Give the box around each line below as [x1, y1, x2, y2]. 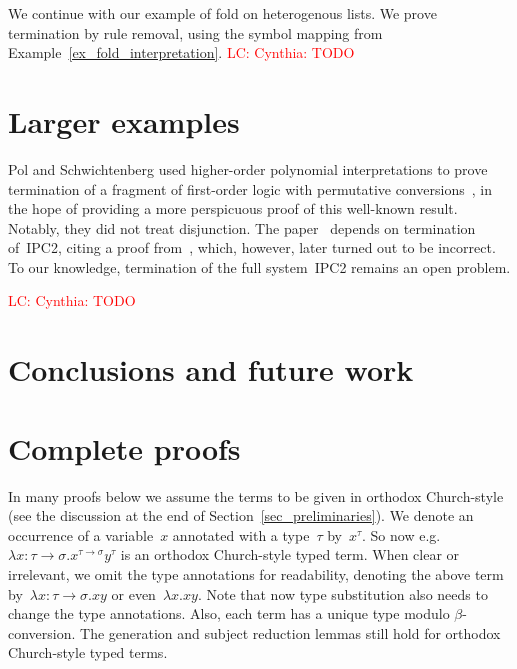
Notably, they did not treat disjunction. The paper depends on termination [8, 217, 476, 238]
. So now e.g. [362, 524, 441, 545]
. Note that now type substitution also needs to [197, 583, 488, 604]
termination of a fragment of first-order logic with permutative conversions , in [8, 178, 492, 199]
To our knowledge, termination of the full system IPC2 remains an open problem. [8, 256, 511, 277]
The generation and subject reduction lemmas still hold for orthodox [80, 622, 501, 643]
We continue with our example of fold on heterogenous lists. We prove [8, 3, 437, 23]
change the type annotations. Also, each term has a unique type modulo [8, 603, 450, 624]
